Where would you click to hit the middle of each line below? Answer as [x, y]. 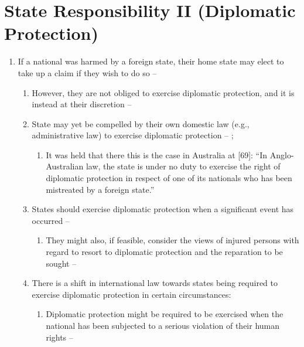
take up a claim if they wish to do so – [87, 72]
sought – [61, 263]
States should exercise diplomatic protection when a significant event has [163, 209]
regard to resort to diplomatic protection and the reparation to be [164, 252]
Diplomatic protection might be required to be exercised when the [165, 314]
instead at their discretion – [82, 104]
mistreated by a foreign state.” [100, 189]
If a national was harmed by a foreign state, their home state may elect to [151, 61]
